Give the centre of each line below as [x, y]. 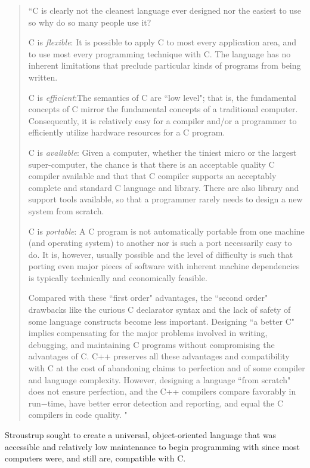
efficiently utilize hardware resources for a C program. [127, 132]
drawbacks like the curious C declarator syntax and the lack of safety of [159, 310]
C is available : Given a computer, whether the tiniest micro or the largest [162, 152]
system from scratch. [66, 210]
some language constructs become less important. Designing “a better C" [161, 321]
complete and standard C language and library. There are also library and [164, 187]
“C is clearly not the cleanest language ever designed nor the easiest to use [165, 10]
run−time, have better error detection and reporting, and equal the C [156, 403]
